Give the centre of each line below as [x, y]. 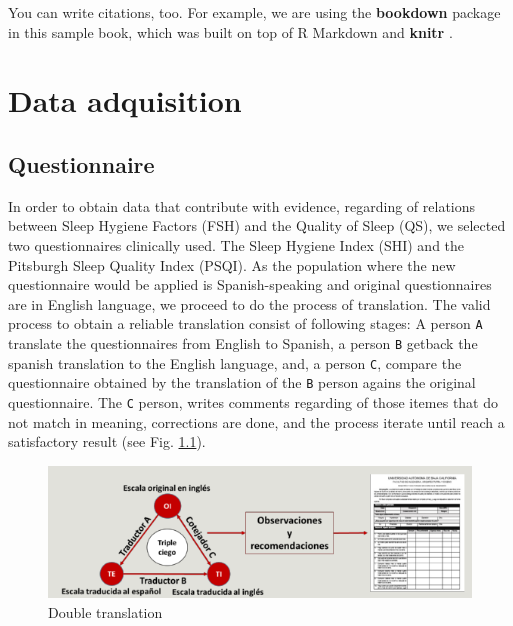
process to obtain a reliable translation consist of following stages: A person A [245, 323]
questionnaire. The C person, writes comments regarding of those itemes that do [253, 401]
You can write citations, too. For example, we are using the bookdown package [254, 12]
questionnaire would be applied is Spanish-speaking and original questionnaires [250, 284]
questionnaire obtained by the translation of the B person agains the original [242, 382]
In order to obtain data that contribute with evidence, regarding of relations [242, 205]
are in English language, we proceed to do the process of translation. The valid [249, 303]
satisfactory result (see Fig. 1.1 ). [107, 441]
